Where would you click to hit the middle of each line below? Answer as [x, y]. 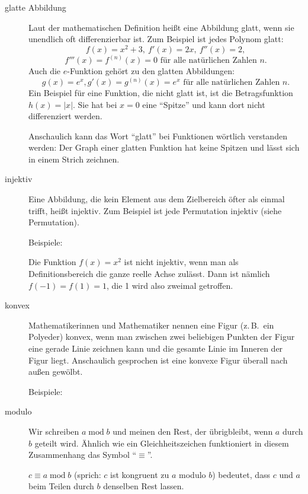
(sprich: [88, 474]
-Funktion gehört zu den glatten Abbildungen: [151, 71]
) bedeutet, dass [241, 474]
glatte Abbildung [36, 7]
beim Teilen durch [61, 486]
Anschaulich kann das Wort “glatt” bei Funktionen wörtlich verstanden [158, 136]
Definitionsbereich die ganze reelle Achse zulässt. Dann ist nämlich [149, 274]
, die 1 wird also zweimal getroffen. [170, 285]
